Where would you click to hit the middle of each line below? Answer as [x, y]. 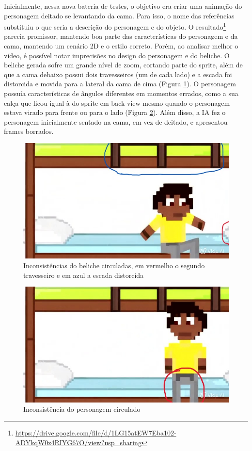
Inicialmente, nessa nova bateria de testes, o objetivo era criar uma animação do [123, 6]
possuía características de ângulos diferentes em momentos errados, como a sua [121, 93]
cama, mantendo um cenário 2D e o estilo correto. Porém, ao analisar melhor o [121, 46]
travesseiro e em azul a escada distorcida [84, 275]
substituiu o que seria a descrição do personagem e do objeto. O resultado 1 [115, 26]
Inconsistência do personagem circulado [82, 409]
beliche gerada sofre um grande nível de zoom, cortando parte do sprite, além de [123, 65]
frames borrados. [29, 131]
